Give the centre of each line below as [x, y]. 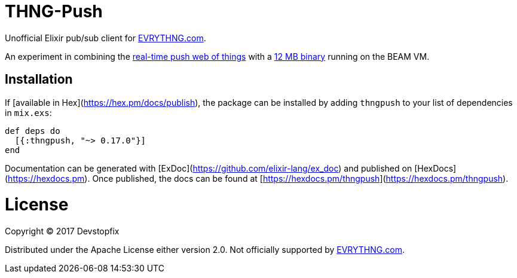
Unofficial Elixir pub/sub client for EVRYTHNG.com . [105, 38]
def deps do [33, 131]
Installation [39, 80]
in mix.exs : [28, 112]
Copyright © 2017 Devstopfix [62, 231]
